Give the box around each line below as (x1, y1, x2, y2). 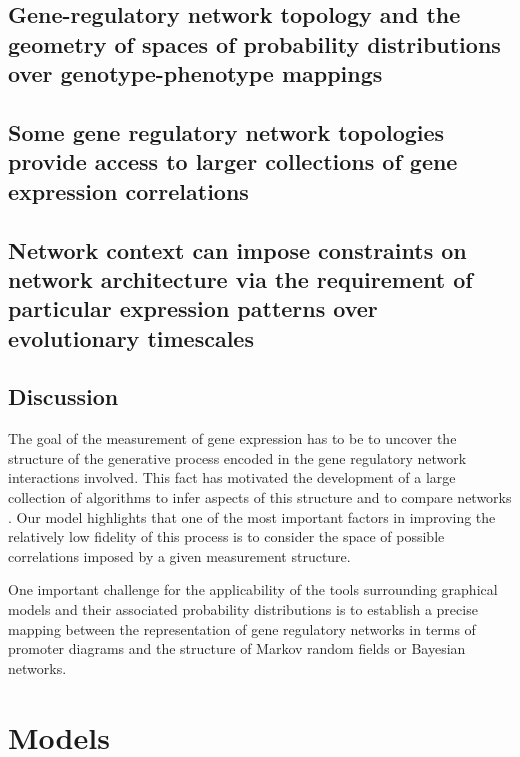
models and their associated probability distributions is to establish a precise (8, 599, 478, 620)
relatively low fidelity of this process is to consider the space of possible (8, 526, 445, 547)
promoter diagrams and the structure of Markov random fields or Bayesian (8, 638, 466, 659)
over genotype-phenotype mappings (8, 58, 383, 89)
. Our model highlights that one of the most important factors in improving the (8, 506, 496, 527)
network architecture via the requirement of (8, 263, 473, 294)
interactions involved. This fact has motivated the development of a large (8, 467, 456, 488)
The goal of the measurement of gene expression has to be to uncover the (8, 428, 457, 449)
